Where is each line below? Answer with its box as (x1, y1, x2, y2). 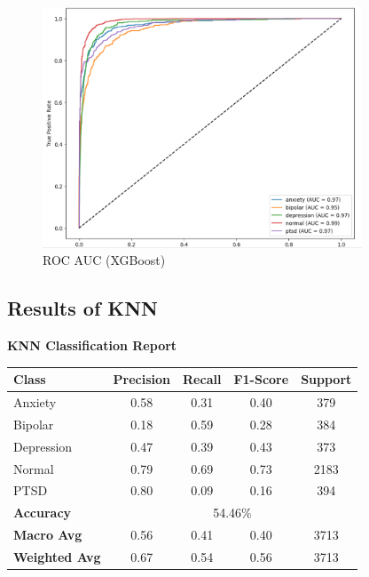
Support (301, 370, 352, 389)
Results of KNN (7, 294, 159, 322)
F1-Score (233, 370, 289, 389)
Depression (13, 437, 73, 455)
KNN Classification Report (7, 336, 177, 355)
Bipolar (13, 414, 54, 433)
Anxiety (13, 393, 57, 412)
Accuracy (13, 503, 72, 522)
